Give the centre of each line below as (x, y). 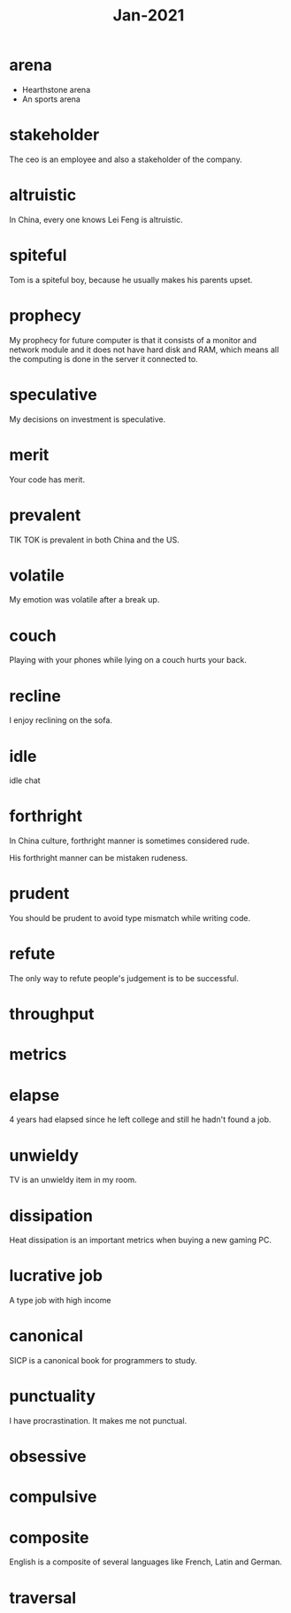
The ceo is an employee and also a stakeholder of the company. (126, 159)
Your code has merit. (47, 480)
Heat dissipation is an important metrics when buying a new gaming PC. (141, 1240)
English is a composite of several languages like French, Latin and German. (146, 1562)
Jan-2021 (149, 15)
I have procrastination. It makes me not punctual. (98, 1421)
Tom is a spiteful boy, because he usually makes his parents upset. (131, 280)
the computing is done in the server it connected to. (103, 358)
